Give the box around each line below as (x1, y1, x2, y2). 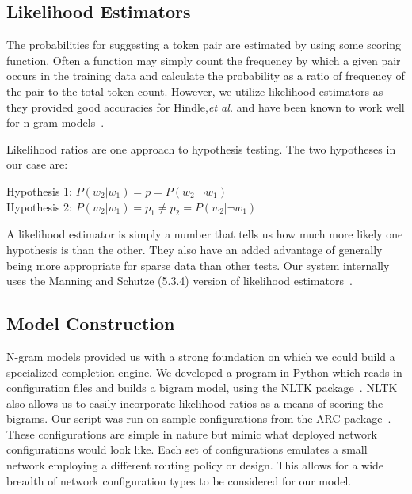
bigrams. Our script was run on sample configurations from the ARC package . (6, 410, 391, 427)
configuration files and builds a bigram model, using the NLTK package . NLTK (6, 379, 398, 396)
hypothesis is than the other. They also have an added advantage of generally (6, 241, 383, 257)
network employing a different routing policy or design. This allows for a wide (6, 457, 384, 473)
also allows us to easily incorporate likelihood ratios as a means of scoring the (6, 394, 383, 411)
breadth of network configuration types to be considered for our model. (6, 472, 352, 488)
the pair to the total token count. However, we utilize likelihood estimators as (6, 82, 383, 99)
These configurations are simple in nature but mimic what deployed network (6, 425, 377, 442)
